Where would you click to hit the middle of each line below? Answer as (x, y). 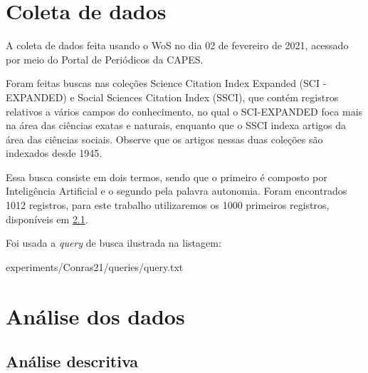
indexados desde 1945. (54, 153)
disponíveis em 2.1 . (47, 219)
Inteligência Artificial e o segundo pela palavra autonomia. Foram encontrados (177, 191)
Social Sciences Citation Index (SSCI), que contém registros (208, 97)
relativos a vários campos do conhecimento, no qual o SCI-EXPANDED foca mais (184, 111)
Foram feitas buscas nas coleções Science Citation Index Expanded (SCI (163, 83)
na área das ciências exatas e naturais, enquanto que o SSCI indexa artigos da (176, 125)
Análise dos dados (95, 316)
